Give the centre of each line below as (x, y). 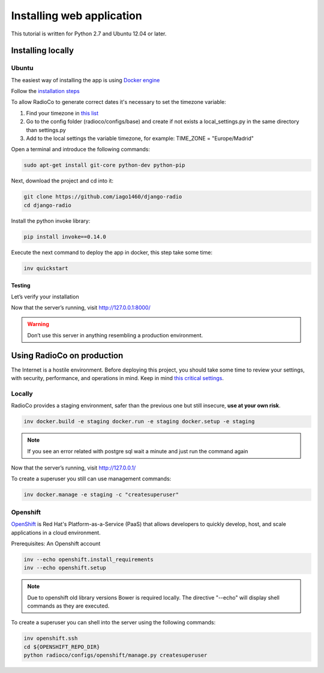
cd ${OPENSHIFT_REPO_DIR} (62, 647)
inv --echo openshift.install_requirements (89, 559)
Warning (38, 324)
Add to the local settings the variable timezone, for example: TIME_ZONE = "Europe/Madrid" (140, 139)
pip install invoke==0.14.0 (65, 237)
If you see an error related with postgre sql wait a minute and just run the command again (138, 451)
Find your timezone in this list (62, 113)
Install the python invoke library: (51, 221)
